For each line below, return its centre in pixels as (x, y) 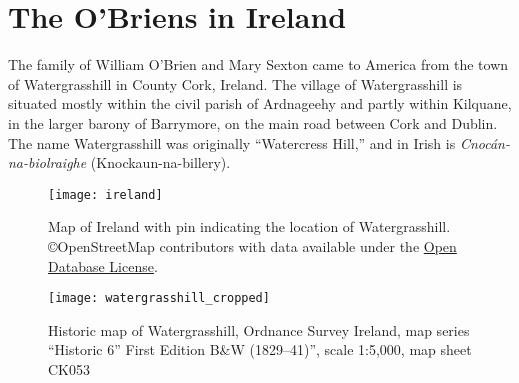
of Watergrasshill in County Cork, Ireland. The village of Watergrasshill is (235, 83)
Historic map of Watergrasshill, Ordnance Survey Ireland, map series (259, 329)
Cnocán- (484, 142)
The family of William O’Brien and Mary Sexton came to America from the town (258, 64)
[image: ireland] (105, 194)
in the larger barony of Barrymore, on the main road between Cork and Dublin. (253, 122)
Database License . (103, 265)
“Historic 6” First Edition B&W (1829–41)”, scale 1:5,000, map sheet (260, 349)
